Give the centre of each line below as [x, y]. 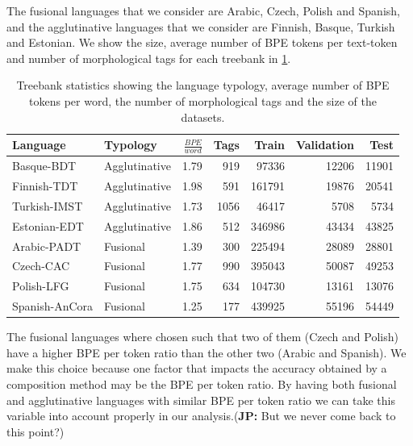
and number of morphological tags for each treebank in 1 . [149, 58]
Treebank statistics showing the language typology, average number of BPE [203, 85]
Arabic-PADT [47, 246]
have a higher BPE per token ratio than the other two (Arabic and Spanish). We [206, 352]
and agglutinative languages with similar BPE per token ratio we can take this [201, 400]
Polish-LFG [41, 286]
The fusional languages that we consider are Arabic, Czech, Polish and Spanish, [203, 10]
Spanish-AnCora [53, 306]
